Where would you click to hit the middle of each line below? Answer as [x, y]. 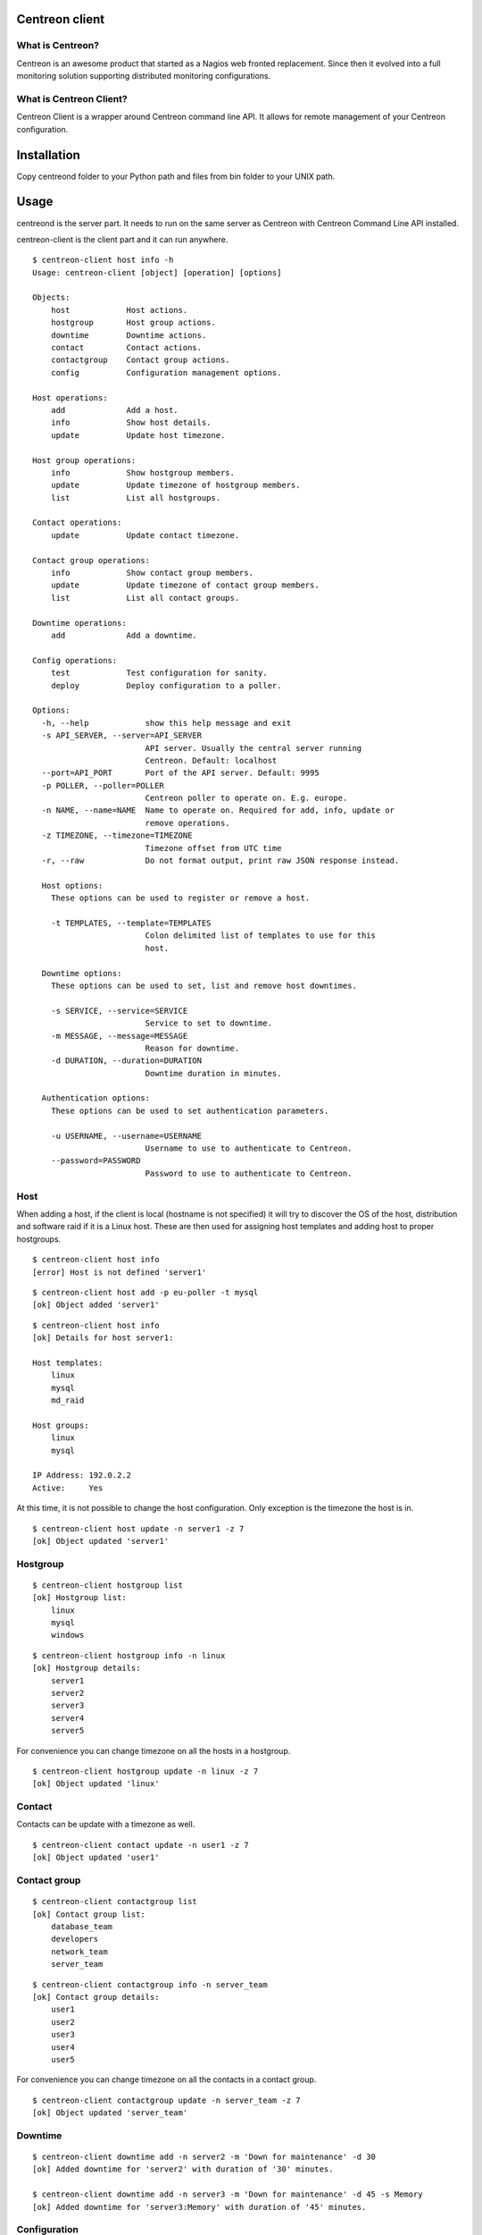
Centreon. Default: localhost [211, 760]
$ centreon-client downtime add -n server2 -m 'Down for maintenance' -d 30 [204, 2157]
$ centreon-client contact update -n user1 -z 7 [141, 1845]
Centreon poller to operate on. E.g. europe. [246, 798]
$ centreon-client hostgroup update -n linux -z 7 [145, 1771]
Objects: [51, 298]
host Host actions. [119, 310]
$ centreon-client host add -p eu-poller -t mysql [145, 1292]
